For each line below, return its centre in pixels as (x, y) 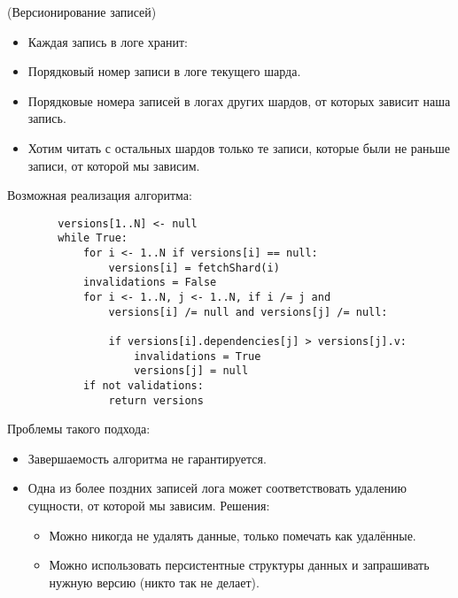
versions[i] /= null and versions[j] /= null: (248, 312)
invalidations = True (198, 356)
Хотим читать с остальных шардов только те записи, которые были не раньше (239, 147)
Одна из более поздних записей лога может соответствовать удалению (217, 488)
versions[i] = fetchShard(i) (194, 268)
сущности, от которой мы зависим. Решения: (149, 506)
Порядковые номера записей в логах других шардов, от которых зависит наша (239, 100)
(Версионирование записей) (82, 11)
